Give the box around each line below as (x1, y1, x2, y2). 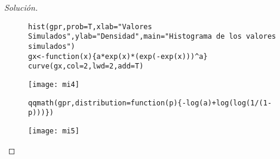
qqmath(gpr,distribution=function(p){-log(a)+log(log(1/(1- (28, 98, 272, 107)
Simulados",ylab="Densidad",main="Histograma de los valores (28, 32, 276, 41)
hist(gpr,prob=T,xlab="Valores (28, 22, 152, 31)
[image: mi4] (28, 80, 79, 89)
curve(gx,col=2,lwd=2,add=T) (28, 62, 144, 71)
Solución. (4, 1, 38, 13)
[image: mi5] (28, 126, 79, 135)
